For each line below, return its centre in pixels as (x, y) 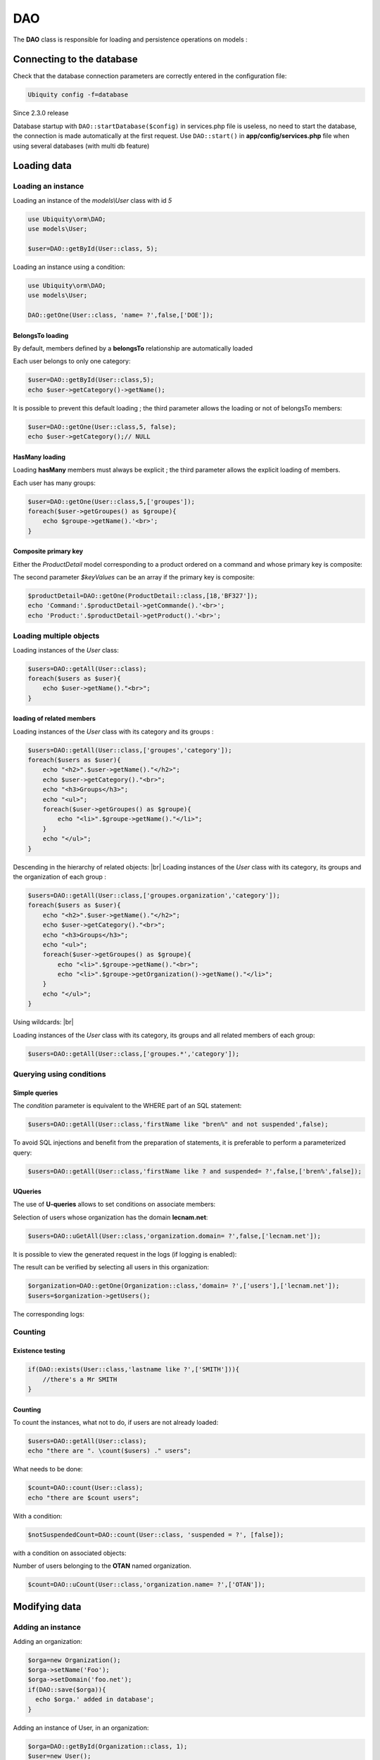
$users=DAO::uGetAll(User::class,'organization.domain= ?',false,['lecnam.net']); (175, 1236)
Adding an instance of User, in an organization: (81, 1728)
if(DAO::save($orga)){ (67, 1689)
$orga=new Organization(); (74, 1660)
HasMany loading (39, 457)
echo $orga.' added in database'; (95, 1699)
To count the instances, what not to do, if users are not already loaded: (116, 1422)
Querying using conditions (59, 1074)
